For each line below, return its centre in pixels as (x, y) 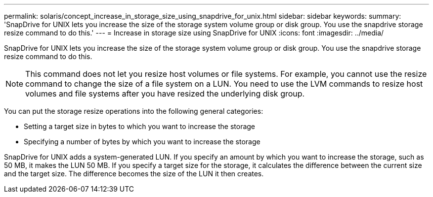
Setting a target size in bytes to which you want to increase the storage (140, 126)
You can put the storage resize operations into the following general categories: (134, 111)
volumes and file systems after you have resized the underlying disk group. (165, 94)
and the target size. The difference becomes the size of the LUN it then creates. (134, 174)
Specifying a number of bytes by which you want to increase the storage (142, 142)
